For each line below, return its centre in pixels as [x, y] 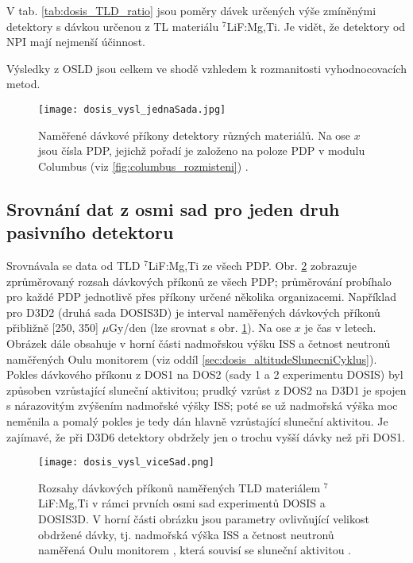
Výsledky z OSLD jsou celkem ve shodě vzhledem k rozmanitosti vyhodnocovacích [206, 68]
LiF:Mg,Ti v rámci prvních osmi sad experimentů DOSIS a [182, 503]
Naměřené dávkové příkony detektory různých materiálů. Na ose [195, 135]
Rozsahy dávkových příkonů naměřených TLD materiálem [179, 487]
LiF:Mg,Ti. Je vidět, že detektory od [316, 26]
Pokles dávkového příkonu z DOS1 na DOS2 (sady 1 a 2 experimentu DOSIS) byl [205, 374]
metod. [23, 84]
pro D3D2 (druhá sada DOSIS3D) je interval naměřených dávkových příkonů [193, 312]
